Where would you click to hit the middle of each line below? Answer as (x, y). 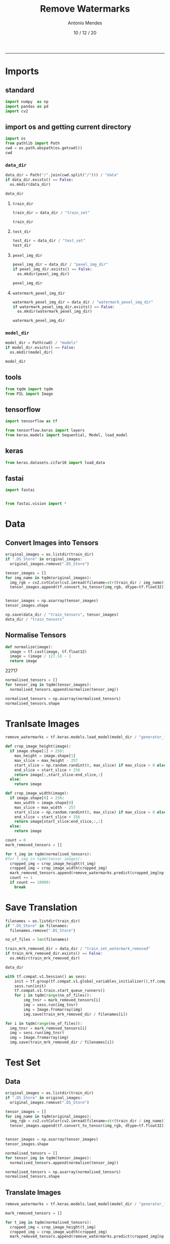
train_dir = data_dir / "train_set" (51, 213)
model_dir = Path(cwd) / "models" (42, 343)
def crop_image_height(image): (38, 747)
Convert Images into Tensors (52, 543)
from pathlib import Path (32, 143)
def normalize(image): (29, 647)
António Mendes (85, 23)
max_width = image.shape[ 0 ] (44, 802)
